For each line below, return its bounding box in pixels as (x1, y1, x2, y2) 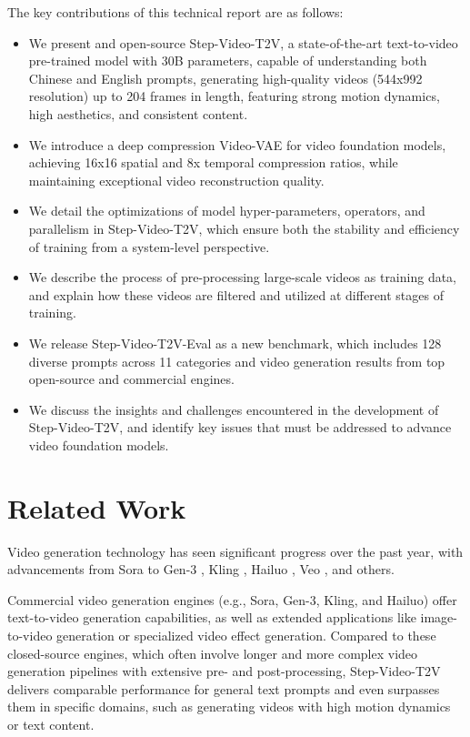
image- (420, 608, 457, 627)
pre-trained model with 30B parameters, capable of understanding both (28, 51, 427, 70)
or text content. (7, 714, 95, 733)
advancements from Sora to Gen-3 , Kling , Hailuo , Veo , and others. (7, 560, 395, 579)
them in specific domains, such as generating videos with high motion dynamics (7, 697, 451, 716)
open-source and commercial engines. (28, 369, 235, 389)
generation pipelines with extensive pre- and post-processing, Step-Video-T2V (7, 661, 441, 681)
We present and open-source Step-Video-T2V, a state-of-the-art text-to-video (28, 33, 458, 52)
